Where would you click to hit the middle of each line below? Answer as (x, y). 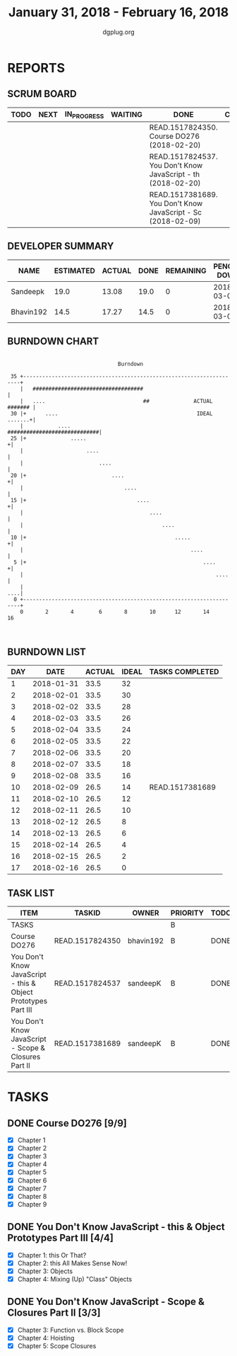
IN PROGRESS (84, 115)
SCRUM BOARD (42, 94)
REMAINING (186, 270)
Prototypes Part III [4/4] (61, 1238)
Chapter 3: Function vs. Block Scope (71, 1330)
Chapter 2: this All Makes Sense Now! (72, 1263)
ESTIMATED (74, 270)
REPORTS (36, 68)
